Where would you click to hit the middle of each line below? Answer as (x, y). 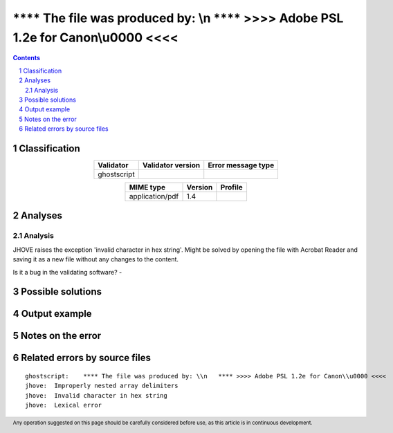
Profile (232, 187)
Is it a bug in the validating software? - (67, 272)
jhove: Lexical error (64, 405)
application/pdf (154, 196)
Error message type (241, 165)
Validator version (171, 165)
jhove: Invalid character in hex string (96, 395)
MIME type (147, 187)
